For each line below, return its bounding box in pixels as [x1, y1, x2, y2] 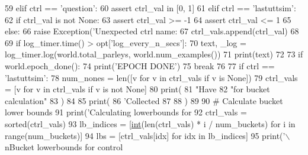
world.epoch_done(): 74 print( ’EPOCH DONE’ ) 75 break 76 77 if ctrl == [5, 59, 275, 72]
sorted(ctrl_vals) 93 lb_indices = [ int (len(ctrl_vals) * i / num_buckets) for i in [5, 117, 296, 130]
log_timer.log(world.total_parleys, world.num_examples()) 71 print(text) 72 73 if [5, 48, 303, 60]
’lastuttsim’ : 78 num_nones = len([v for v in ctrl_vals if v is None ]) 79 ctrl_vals [5, 71, 298, 83]
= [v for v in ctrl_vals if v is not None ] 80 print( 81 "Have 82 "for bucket [5, 83, 270, 95]
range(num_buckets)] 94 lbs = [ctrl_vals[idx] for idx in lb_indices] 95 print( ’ [5, 129, 285, 141]
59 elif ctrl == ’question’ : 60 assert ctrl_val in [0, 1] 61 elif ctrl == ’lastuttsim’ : [5, 2, 296, 14]
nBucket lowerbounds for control [5, 141, 123, 153]
